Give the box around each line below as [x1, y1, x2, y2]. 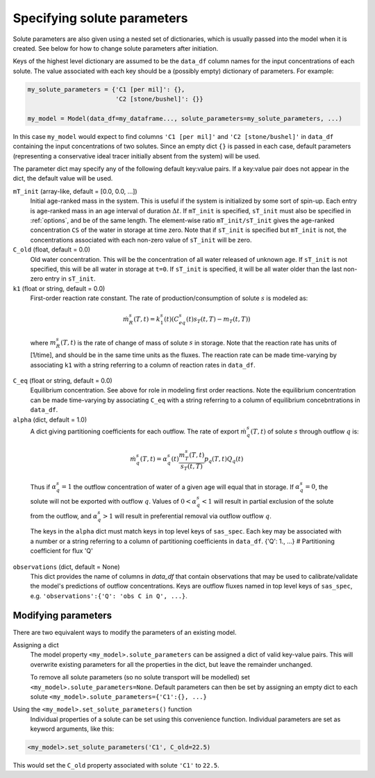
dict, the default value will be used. [12, 174, 113, 183]
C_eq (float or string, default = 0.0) [12, 376, 112, 385]
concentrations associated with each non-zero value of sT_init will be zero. [30, 235, 252, 244]
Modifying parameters [12, 610, 112, 622]
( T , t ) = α [140, 455, 168, 463]
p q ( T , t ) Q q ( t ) [203, 455, 244, 465]
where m [30, 338, 57, 347]
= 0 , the [305, 483, 328, 491]
